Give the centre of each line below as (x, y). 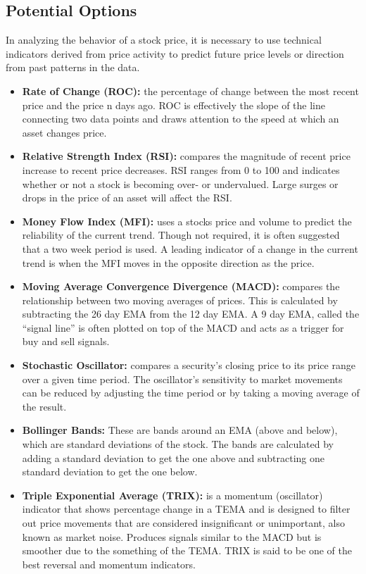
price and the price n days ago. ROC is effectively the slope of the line (173, 105)
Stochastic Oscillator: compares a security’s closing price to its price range (189, 365)
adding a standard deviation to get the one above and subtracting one (173, 457)
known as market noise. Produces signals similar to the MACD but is (172, 536)
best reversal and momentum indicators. (109, 564)
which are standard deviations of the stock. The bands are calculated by (178, 444)
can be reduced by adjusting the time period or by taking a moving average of (191, 393)
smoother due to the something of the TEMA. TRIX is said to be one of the (187, 550)
